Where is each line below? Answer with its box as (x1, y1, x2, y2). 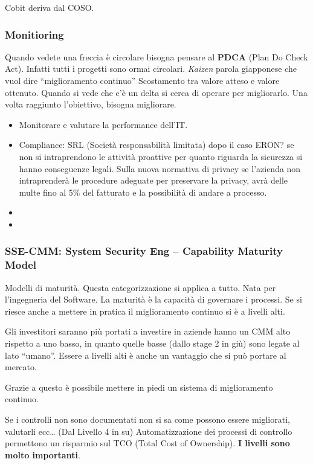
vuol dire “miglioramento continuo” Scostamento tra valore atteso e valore (5, 74, 280, 86)
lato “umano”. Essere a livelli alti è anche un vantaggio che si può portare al (5, 348, 286, 361)
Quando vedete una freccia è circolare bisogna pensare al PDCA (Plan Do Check (5, 50, 308, 63)
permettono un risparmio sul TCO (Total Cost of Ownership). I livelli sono (5, 437, 290, 449)
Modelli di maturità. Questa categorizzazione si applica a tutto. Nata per (5, 281, 276, 293)
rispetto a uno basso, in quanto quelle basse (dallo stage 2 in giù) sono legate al (5, 337, 300, 350)
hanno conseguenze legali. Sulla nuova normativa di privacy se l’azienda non (19, 162, 301, 175)
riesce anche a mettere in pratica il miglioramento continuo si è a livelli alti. (5, 304, 285, 317)
